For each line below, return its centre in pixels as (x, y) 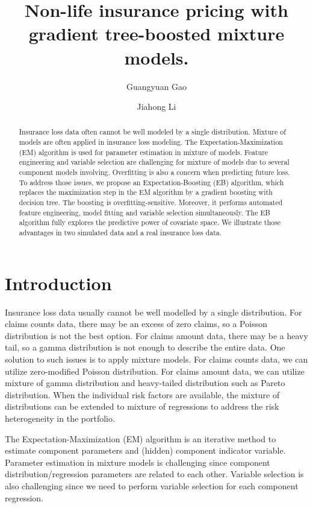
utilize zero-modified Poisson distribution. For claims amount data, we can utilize (155, 371)
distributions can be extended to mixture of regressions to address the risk (142, 406)
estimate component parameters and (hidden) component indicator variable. (145, 450)
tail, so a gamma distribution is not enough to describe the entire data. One (145, 347)
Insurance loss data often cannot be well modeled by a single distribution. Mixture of (152, 132)
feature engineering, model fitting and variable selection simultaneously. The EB (144, 212)
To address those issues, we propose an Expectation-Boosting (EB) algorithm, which (151, 182)
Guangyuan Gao (156, 86)
